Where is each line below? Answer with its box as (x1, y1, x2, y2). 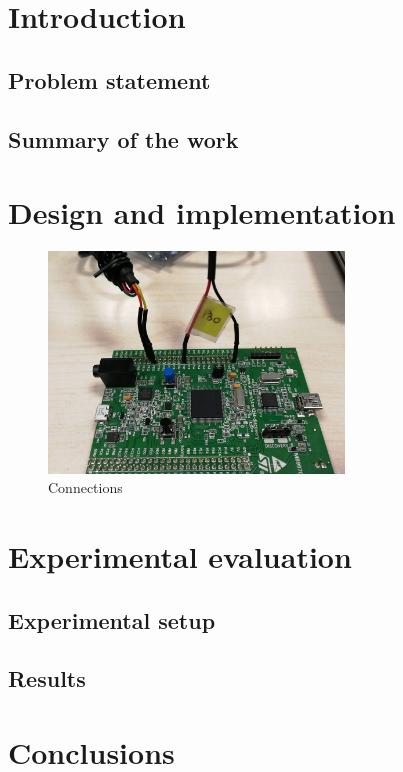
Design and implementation (8, 192, 396, 233)
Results (8, 663, 86, 694)
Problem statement (8, 64, 211, 95)
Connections (48, 477, 123, 498)
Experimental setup (8, 604, 216, 635)
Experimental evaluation (8, 536, 352, 577)
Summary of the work (8, 123, 239, 154)
